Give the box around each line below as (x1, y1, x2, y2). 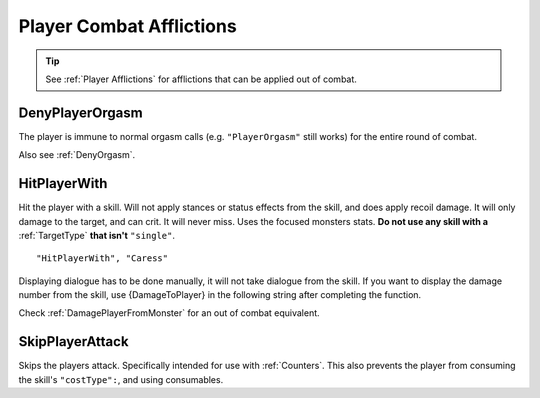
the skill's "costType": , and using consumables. (18, 373, 224, 385)
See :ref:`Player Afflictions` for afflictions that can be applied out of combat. (45, 73, 357, 85)
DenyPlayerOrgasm (18, 104, 144, 121)
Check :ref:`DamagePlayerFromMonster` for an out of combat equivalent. (18, 307, 320, 319)
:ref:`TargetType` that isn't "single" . (18, 229, 175, 241)
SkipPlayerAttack (18, 333, 129, 350)
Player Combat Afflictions (18, 15, 237, 37)
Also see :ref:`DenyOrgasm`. (18, 149, 135, 161)
